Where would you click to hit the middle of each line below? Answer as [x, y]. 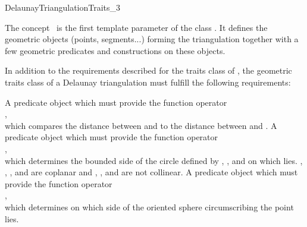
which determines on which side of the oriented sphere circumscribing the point [149, 206]
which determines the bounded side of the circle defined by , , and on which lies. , [154, 160]
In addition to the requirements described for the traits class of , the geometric [148, 70]
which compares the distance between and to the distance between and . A [141, 125]
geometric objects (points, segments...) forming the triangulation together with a [152, 39]
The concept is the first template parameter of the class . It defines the [136, 27]
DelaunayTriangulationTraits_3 [63, 7]
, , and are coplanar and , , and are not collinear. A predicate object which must [151, 172]
